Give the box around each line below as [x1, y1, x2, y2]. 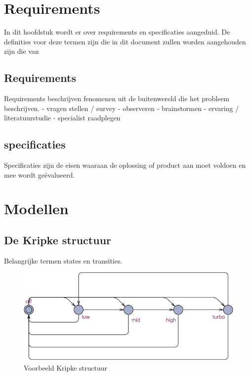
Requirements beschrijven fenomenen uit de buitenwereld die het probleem [4, 93, 230, 104]
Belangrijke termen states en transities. [4, 255, 123, 265]
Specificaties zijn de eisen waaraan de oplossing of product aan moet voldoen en [4, 160, 246, 170]
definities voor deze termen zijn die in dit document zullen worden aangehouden [4, 36, 246, 46]
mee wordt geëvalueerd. [4, 169, 75, 180]
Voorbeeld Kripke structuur [24, 362, 108, 373]
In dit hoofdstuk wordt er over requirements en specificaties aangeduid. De [4, 27, 230, 37]
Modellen [4, 198, 69, 219]
